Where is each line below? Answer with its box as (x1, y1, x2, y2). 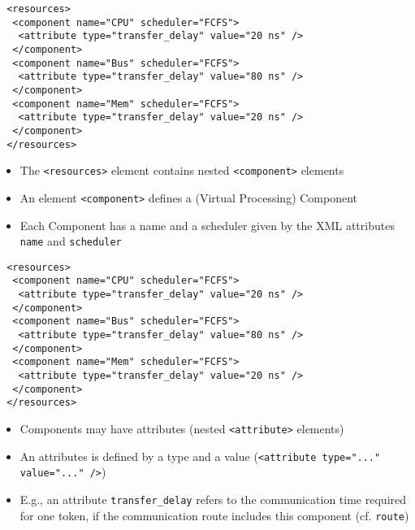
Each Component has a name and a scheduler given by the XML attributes (19, 216, 395, 233)
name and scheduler (19, 232, 122, 250)
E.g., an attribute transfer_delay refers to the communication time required (19, 490, 407, 507)
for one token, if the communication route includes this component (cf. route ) (19, 506, 409, 523)
